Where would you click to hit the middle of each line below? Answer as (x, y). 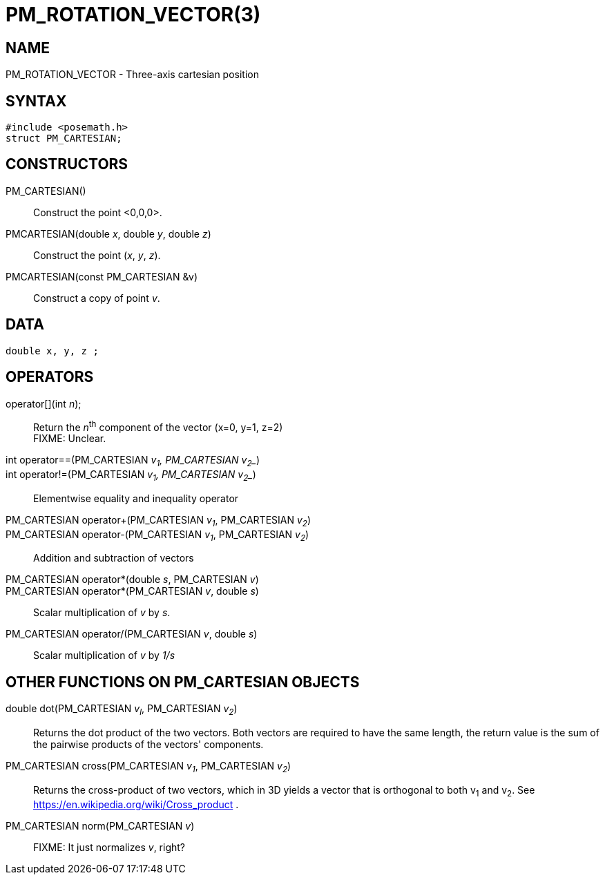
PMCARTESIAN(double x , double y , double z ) (108, 233)
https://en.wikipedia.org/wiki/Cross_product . (136, 804)
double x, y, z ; (52, 351)
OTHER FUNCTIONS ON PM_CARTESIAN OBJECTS (183, 682)
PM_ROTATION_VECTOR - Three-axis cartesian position (133, 75)
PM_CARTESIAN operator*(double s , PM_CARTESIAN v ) (132, 580)
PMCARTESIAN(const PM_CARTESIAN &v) (102, 276)
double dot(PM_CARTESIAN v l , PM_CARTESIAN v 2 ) (122, 710)
